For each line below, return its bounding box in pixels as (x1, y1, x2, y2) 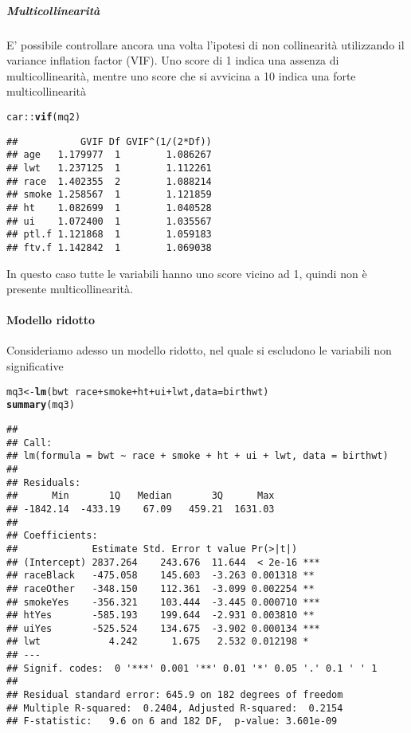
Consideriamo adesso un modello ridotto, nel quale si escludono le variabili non (6, 342, 392, 359)
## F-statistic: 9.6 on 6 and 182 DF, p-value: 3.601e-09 (6, 715, 338, 727)
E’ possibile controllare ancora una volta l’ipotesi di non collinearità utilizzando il (6, 36, 405, 53)
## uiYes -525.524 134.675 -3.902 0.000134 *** (6, 622, 320, 634)
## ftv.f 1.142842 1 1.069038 (6, 241, 212, 253)
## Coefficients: (6, 530, 98, 542)
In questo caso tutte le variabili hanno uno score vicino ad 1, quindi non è (6, 265, 367, 281)
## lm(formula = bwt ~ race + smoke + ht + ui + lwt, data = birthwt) (6, 450, 389, 462)
